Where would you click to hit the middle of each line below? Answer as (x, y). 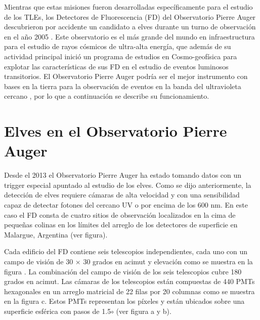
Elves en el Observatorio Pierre (116, 131)
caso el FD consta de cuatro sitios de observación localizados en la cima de (120, 214)
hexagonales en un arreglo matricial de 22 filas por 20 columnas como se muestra (129, 291)
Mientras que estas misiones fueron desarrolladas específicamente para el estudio (128, 7)
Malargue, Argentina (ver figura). (56, 234)
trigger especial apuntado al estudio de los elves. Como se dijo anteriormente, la (128, 185)
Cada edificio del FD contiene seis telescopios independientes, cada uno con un (126, 251)
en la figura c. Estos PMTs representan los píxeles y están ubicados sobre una (124, 301)
